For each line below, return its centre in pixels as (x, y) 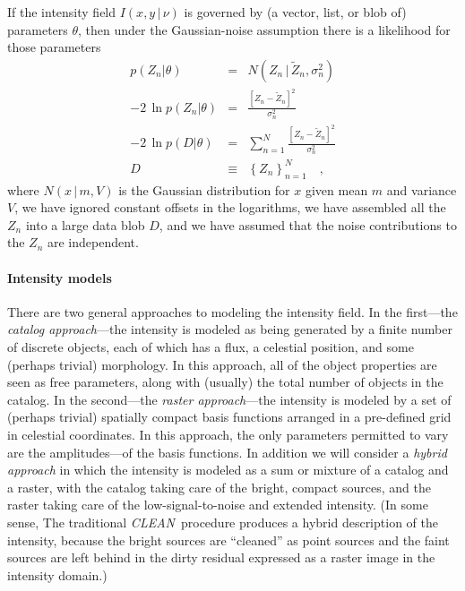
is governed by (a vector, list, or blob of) (295, 12)
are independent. (93, 242)
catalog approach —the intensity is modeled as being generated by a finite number (230, 329)
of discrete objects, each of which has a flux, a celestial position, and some (211, 347)
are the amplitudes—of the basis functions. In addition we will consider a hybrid (227, 452)
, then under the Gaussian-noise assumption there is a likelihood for (264, 29)
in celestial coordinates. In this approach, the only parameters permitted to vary (228, 435)
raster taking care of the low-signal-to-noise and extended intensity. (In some (218, 505)
